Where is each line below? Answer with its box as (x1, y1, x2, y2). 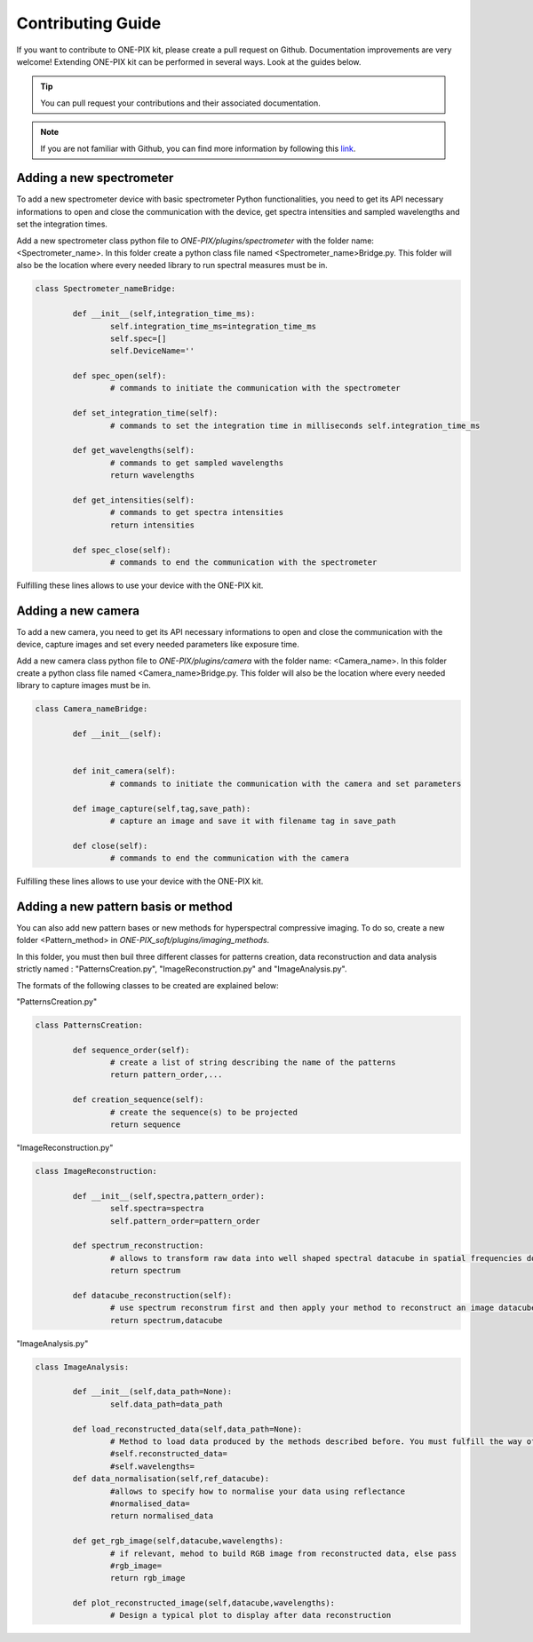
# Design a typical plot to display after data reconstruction (109, 1610, 392, 1621)
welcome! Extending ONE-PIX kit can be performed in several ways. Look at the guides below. (16, 56, 362, 67)
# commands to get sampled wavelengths (109, 457, 284, 468)
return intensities (109, 520, 195, 530)
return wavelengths (109, 471, 195, 480)
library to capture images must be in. (16, 680, 151, 691)
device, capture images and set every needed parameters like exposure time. (16, 639, 299, 650)
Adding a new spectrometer (16, 171, 174, 186)
